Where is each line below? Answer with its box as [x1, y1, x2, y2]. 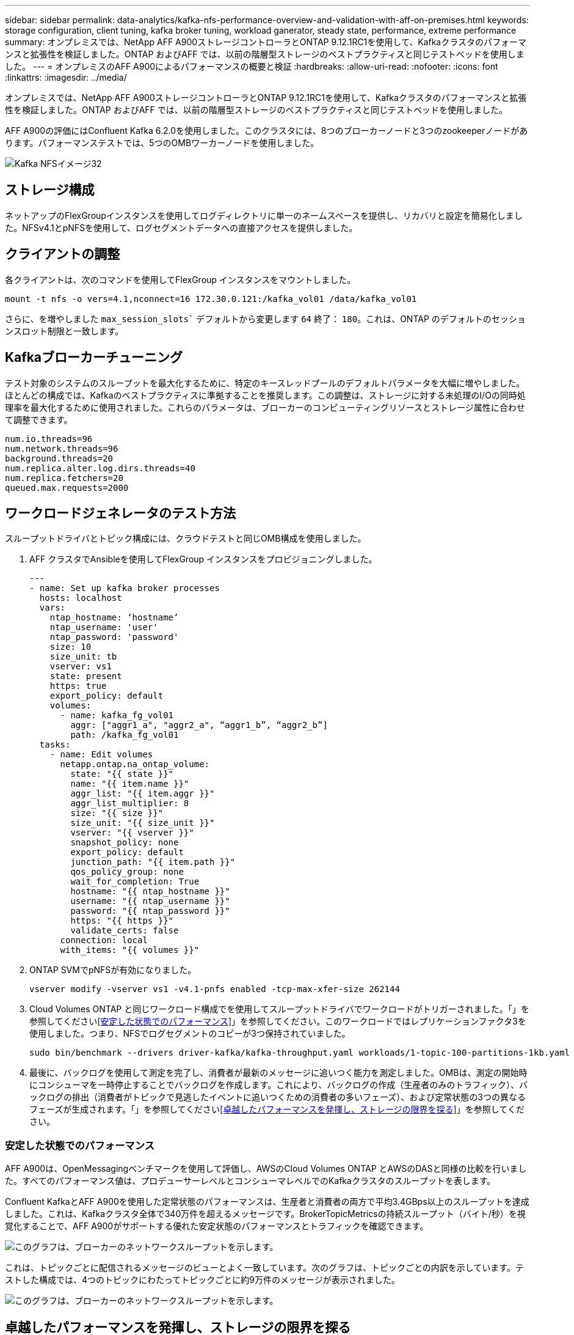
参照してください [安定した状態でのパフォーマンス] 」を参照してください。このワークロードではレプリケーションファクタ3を [29, 1016, 526, 1027]
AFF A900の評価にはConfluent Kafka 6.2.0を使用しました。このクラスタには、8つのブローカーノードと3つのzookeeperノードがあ [5, 125, 528, 136]
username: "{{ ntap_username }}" [70, 896, 230, 907]
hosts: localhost [39, 593, 122, 603]
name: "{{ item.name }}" [70, 779, 189, 789]
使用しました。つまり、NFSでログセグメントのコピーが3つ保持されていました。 [29, 1028, 351, 1039]
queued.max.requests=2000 [5, 482, 129, 493]
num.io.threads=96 [5, 433, 93, 444]
